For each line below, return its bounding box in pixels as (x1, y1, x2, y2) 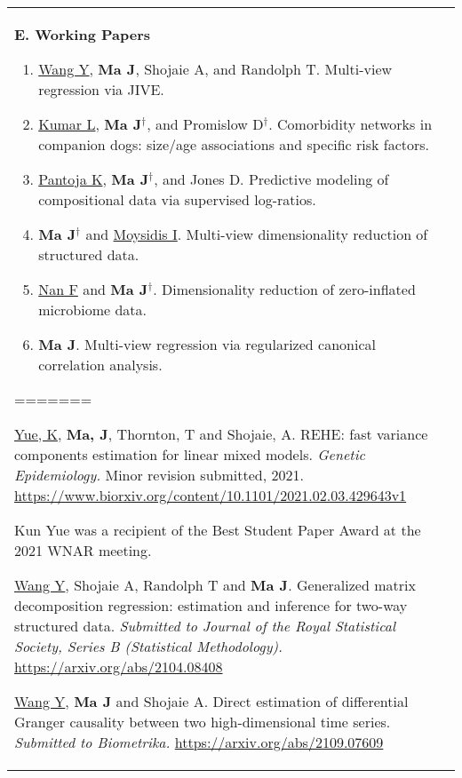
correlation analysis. (38, 354, 163, 375)
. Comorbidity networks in (268, 114, 433, 134)
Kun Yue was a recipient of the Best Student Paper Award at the (14, 520, 421, 540)
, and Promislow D (147, 114, 264, 134)
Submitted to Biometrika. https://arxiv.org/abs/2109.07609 (14, 732, 384, 752)
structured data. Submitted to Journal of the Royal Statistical (14, 615, 396, 636)
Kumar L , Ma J (38, 114, 142, 134)
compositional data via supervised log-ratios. (38, 189, 316, 210)
